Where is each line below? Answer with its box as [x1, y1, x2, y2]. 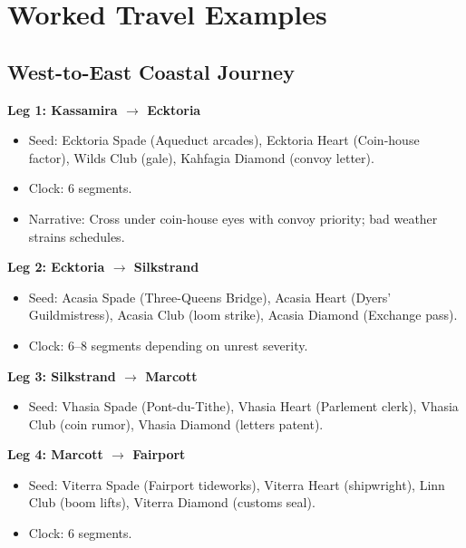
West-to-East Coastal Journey [7, 57, 295, 85]
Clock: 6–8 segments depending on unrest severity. [28, 335, 308, 354]
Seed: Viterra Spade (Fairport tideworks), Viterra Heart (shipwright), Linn [28, 475, 445, 494]
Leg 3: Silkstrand [7, 366, 116, 385]
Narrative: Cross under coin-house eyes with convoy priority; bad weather [28, 208, 438, 227]
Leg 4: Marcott [7, 445, 103, 464]
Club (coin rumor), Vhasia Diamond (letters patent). [28, 414, 324, 433]
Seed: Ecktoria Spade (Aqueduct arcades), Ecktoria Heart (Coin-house [28, 130, 420, 149]
